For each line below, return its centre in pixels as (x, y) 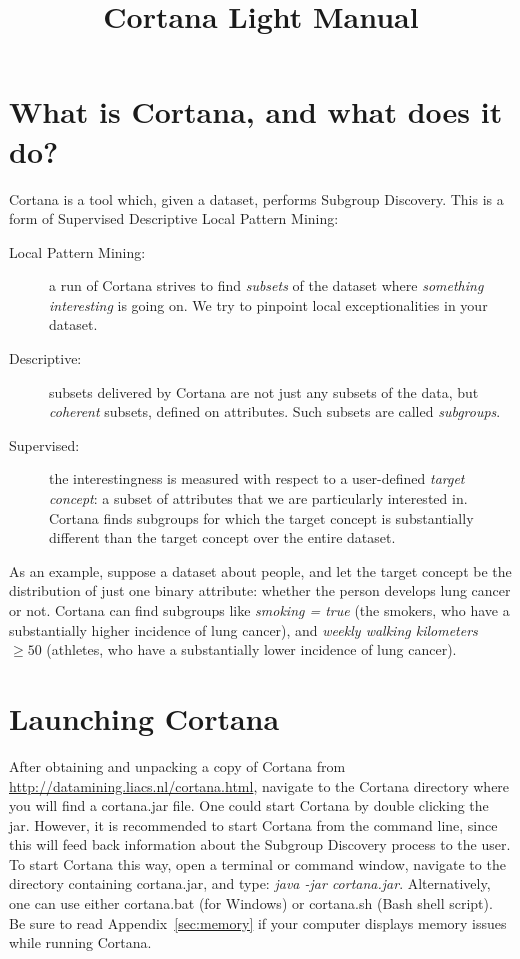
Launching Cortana (144, 717)
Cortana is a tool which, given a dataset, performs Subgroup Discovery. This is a (256, 198)
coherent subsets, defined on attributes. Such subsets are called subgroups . (275, 411)
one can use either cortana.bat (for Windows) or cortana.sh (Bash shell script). (251, 903)
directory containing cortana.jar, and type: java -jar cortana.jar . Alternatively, (250, 883)
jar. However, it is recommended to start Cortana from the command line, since (253, 824)
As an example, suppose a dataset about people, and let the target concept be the (260, 570)
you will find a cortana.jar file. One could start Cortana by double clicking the (249, 805)
